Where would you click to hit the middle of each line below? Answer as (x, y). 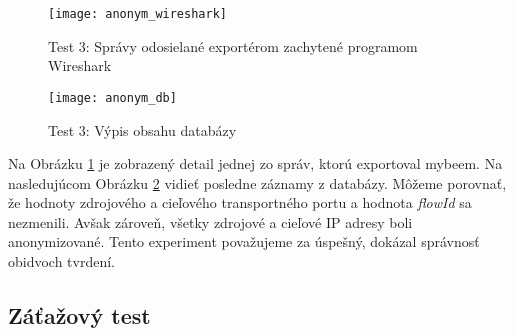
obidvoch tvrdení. (62, 261)
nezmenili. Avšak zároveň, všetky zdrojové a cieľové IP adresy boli (210, 221)
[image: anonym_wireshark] (137, 14)
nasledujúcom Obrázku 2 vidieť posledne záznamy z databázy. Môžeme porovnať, (257, 182)
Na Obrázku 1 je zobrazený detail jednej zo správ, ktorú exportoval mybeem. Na (255, 163)
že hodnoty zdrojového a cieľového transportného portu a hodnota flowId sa (240, 202)
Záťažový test (79, 315)
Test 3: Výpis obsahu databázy (142, 129)
